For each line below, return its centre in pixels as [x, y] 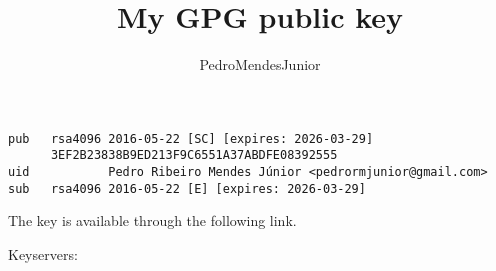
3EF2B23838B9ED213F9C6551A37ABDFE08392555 [194, 155]
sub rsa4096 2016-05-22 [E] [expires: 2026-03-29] [187, 188]
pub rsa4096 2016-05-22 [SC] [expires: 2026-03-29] [191, 138]
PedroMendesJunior [260, 64]
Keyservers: [43, 253]
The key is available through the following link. [152, 220]
